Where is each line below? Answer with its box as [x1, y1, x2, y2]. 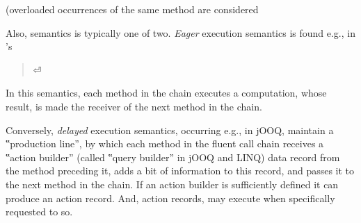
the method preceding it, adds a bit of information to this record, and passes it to [6, 163, 355, 178]
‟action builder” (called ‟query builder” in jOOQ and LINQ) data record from [6, 149, 340, 164]
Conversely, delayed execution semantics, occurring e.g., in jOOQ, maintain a [6, 122, 334, 137]
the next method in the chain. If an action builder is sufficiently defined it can [6, 176, 339, 191]
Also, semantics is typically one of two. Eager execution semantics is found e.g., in [6, 25, 355, 40]
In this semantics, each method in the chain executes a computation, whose [6, 85, 327, 100]
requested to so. [6, 204, 73, 219]
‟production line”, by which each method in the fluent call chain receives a [6, 136, 324, 151]
